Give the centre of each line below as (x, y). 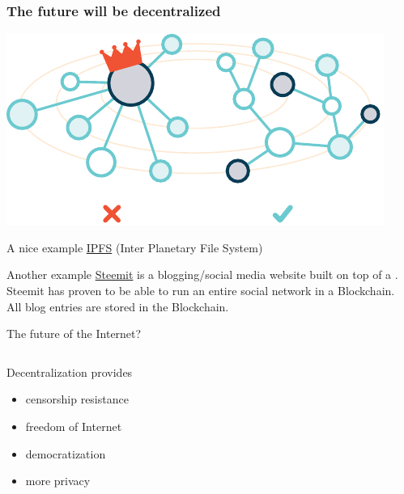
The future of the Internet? (74, 334)
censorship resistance (77, 399)
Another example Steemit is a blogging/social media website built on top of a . (202, 274)
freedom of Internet (74, 426)
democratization (66, 453)
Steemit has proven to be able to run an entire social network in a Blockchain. (201, 290)
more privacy (58, 481)
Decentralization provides (70, 372)
